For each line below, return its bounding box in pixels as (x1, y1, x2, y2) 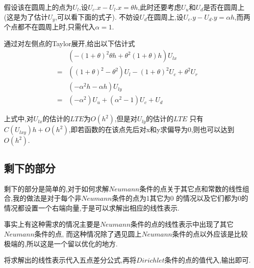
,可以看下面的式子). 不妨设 (55, 11, 140, 22)
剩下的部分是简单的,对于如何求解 (4, 183, 109, 193)
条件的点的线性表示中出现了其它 (130, 219, 234, 229)
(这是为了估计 (4, 11, 48, 22)
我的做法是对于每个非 (12, 193, 81, 203)
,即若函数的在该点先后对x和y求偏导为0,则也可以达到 (69, 124, 234, 134)
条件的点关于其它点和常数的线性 (139, 183, 243, 193)
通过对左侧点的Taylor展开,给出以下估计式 (4, 38, 135, 48)
